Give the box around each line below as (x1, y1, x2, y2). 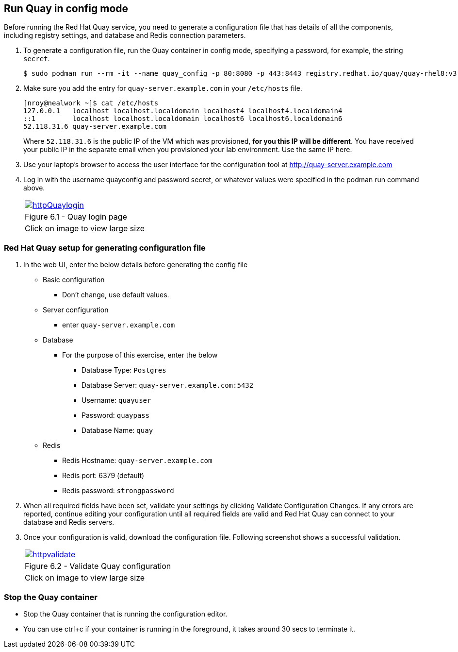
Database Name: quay (82, 426, 153, 435)
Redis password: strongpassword (62, 486, 174, 495)
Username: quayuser (82, 396, 151, 405)
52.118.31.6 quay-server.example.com (23, 122, 167, 131)
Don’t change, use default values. (62, 291, 169, 299)
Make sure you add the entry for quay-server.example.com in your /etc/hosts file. (23, 84, 302, 93)
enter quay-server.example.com (62, 321, 175, 329)
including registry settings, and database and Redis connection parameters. (4, 31, 246, 40)
